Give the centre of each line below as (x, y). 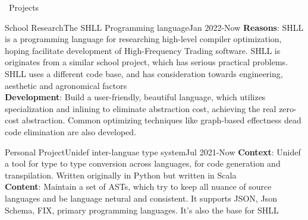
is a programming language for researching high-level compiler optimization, (143, 39)
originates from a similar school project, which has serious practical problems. (147, 62)
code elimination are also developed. (71, 131)
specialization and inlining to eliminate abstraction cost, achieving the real (141, 108)
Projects (24, 7)
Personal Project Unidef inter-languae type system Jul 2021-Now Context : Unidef (153, 152)
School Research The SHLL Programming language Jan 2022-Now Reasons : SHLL (154, 27)
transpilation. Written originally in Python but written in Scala (121, 175)
